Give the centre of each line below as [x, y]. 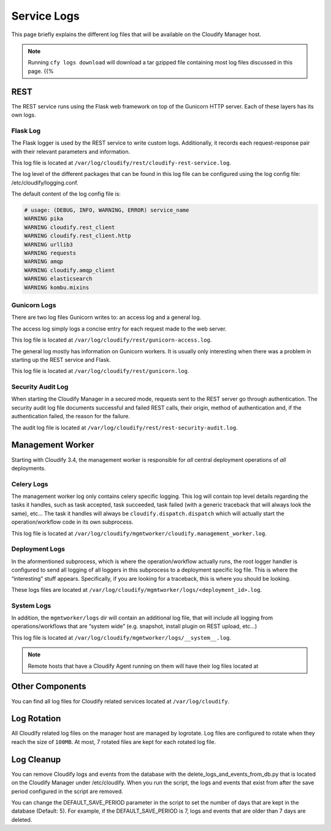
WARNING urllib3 [49, 244]
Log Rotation [36, 718]
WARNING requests [50, 253]
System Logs [31, 605]
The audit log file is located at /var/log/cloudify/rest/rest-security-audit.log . [125, 427]
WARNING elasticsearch [58, 279]
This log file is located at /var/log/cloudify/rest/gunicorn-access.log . [112, 340]
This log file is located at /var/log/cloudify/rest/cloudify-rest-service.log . [121, 163]
